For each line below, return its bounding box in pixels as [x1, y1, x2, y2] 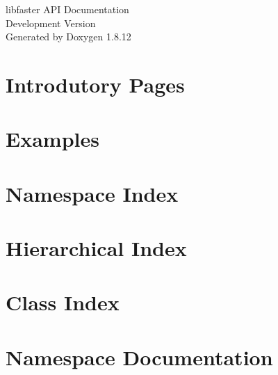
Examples [6, 125, 99, 153]
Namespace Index [6, 179, 179, 207]
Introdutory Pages [6, 70, 185, 98]
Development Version [6, 15, 96, 30]
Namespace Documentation [6, 342, 273, 371]
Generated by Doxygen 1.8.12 [6, 29, 131, 44]
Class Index [6, 288, 120, 317]
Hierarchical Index [6, 234, 187, 262]
